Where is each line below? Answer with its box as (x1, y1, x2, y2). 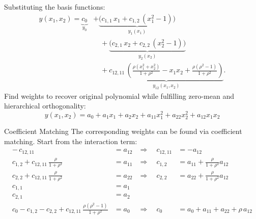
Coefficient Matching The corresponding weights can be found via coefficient (4, 126, 242, 136)
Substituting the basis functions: (4, 2, 105, 12)
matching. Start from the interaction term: (4, 135, 137, 146)
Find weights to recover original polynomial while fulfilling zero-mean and (4, 90, 234, 101)
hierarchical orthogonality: (4, 100, 86, 111)
